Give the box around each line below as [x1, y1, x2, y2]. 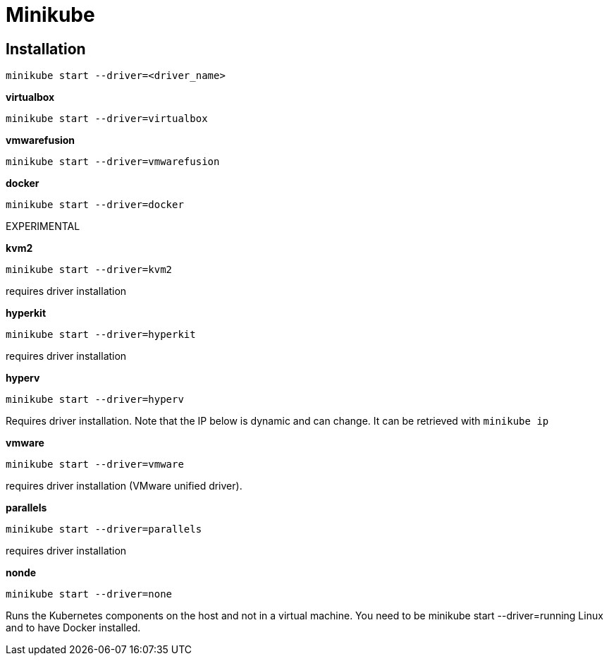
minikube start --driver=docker [6, 199, 184, 211]
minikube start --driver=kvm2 [6, 264, 173, 276]
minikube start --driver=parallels [6, 523, 202, 535]
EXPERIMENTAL [6, 220, 80, 233]
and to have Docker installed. [6, 621, 141, 634]
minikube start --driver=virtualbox [6, 113, 208, 125]
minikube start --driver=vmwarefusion [6, 156, 220, 168]
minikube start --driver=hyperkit [6, 329, 196, 341]
